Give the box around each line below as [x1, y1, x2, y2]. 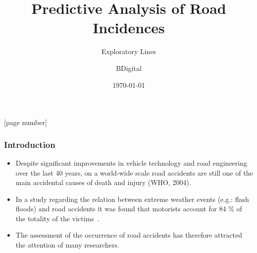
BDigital [116, 63, 142, 73]
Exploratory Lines [101, 46, 156, 57]
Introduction [4, 138, 55, 150]
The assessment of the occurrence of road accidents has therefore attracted [15, 230, 242, 240]
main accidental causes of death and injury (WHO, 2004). [15, 177, 191, 188]
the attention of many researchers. [15, 240, 119, 250]
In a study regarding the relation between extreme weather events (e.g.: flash [15, 193, 249, 204]
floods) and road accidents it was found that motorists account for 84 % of [15, 203, 242, 214]
